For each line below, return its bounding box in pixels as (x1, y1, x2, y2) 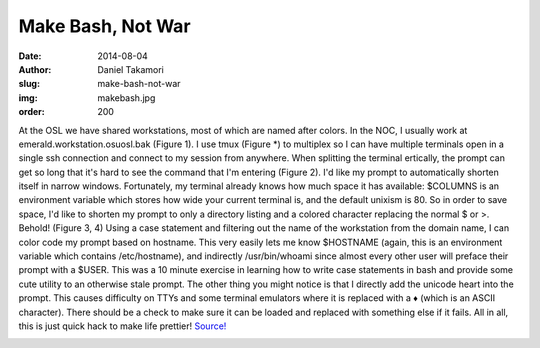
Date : (18, 50, 42, 62)
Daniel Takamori (97, 63, 164, 75)
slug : (18, 78, 40, 90)
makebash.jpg (97, 91, 156, 104)
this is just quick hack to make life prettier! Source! (18, 320, 227, 332)
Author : (18, 63, 52, 75)
